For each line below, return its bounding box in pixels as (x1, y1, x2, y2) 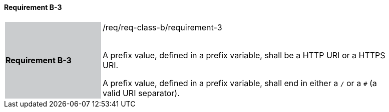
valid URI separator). (103, 88, 180, 98)
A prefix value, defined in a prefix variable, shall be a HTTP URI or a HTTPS (103, 50, 385, 60)
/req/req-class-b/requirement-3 (103, 22, 222, 32)
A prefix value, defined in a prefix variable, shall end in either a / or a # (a (103, 78, 377, 88)
